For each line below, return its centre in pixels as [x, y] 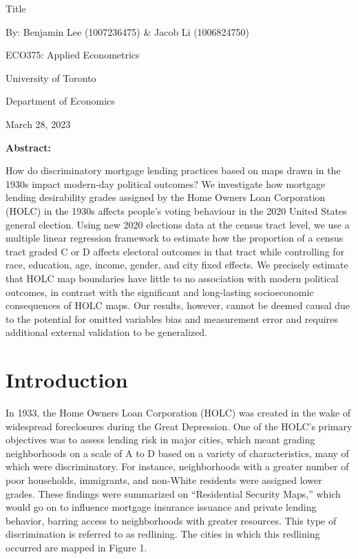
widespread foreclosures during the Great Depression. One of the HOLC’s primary [179, 426]
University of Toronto [51, 77]
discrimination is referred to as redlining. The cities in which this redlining [163, 534]
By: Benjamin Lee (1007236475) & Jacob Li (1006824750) [128, 31]
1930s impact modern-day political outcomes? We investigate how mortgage [166, 183]
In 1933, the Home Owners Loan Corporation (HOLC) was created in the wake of [178, 412]
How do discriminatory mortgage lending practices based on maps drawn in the [173, 170]
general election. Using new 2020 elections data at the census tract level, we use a [178, 224]
